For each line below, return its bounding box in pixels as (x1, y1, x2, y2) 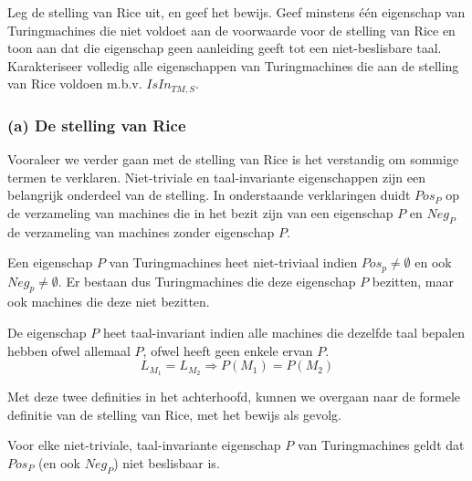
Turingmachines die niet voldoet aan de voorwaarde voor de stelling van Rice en (7, 20, 456, 39)
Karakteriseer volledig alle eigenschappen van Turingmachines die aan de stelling (7, 56, 459, 75)
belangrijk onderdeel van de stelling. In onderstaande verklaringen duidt (7, 185, 411, 204)
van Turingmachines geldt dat (297, 435, 465, 455)
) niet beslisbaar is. (113, 453, 220, 472)
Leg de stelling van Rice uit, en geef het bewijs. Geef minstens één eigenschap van (7, 3, 466, 21)
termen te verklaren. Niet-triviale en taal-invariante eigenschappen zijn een (7, 167, 425, 186)
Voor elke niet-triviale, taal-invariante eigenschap (7, 435, 281, 455)
